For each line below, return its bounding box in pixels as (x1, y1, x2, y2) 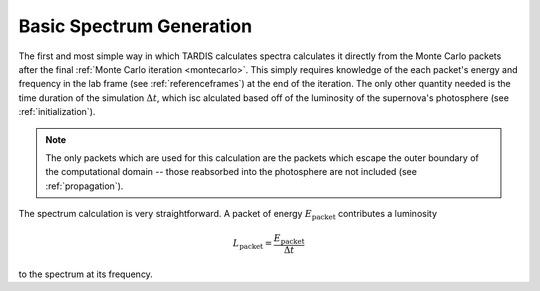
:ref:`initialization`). (18, 106, 96, 118)
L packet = (232, 238, 273, 252)
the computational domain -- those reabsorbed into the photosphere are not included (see (45, 166, 417, 178)
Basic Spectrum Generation (18, 15, 253, 37)
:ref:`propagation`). (45, 180, 124, 192)
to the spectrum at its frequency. (18, 268, 154, 280)
